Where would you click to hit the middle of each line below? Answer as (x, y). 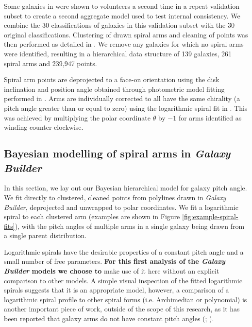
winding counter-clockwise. (44, 127)
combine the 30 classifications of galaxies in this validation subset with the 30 (119, 25)
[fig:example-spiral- (210, 216)
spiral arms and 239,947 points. (50, 63)
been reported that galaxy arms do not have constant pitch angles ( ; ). (109, 318)
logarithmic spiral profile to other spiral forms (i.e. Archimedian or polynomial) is (126, 299)
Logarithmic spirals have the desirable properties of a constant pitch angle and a (124, 251)
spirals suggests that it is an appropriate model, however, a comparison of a (117, 290)
